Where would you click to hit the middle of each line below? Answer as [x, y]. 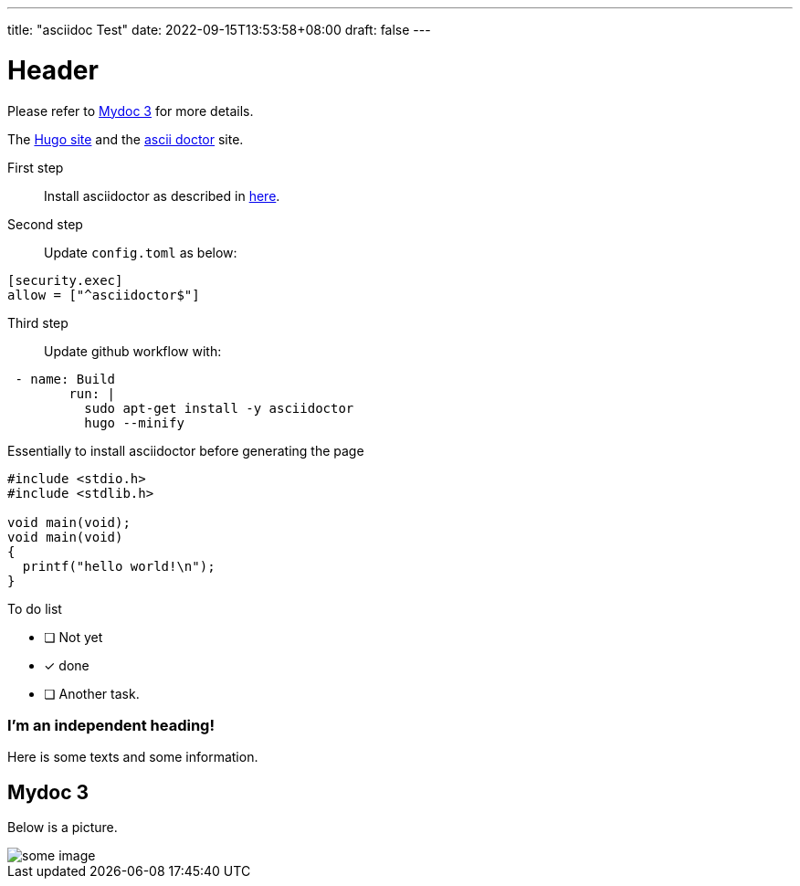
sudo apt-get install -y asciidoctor [219, 408]
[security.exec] [65, 280]
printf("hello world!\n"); [119, 566]
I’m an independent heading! [111, 725]
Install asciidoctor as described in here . [162, 195]
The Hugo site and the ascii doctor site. [126, 139]
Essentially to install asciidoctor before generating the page [186, 450]
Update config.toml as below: [141, 252]
